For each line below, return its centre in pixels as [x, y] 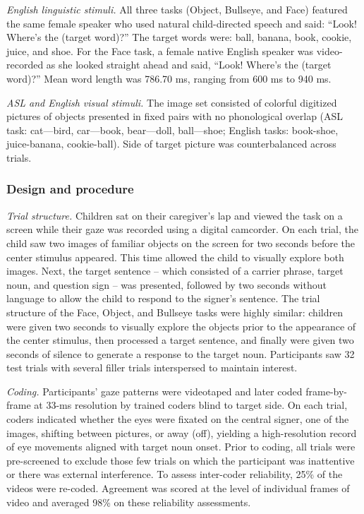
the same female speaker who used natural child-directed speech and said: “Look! [182, 23]
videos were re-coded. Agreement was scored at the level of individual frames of [178, 488]
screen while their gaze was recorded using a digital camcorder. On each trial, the [183, 229]
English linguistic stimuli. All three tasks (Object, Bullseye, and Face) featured [177, 9]
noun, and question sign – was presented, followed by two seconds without [166, 284]
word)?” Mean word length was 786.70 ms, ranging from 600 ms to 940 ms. [169, 78]
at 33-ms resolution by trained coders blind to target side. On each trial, [191, 405]
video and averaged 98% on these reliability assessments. [129, 502]
